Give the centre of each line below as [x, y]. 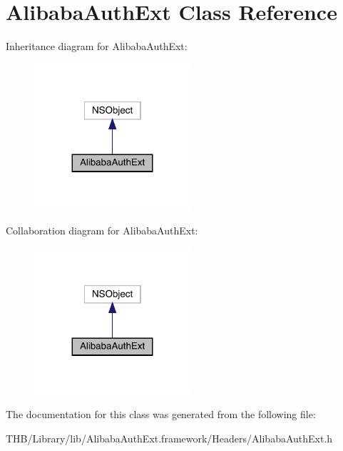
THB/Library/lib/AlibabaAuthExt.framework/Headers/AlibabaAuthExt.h [169, 438]
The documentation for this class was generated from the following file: [161, 413]
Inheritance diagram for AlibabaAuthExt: [97, 46]
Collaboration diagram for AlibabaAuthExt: [102, 230]
